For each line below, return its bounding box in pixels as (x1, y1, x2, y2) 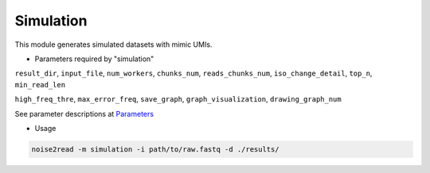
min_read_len (14, 80, 66, 89)
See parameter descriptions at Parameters (14, 109, 154, 118)
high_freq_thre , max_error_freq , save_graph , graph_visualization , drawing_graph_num (14, 94, 342, 104)
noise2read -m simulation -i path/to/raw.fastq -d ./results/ (31, 144, 279, 154)
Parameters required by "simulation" (34, 54, 154, 63)
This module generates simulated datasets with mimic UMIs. (14, 40, 213, 49)
